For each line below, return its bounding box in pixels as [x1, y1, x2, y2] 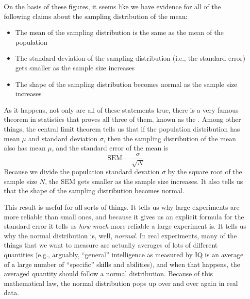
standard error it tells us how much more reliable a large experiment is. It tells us [4, 221, 247, 231]
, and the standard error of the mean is [51, 143, 168, 153]
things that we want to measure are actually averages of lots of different [4, 240, 218, 250]
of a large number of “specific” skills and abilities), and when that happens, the [4, 259, 240, 269]
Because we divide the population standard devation [4, 166, 160, 177]
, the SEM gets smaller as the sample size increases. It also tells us [45, 176, 243, 186]
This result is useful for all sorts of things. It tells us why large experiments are [4, 201, 240, 212]
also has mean [4, 143, 46, 153]
